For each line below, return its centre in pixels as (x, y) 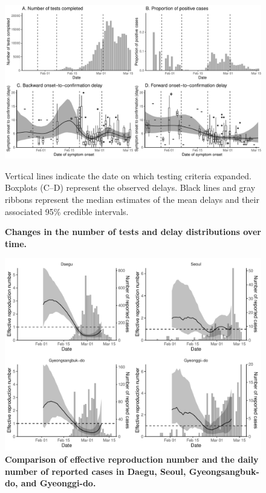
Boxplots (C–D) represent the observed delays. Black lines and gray (130, 187)
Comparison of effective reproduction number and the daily (132, 459)
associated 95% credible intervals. (67, 211)
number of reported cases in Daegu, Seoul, (96, 471)
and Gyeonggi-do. (58, 483)
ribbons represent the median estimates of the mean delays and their (132, 200)
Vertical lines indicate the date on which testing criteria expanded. (128, 175)
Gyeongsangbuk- (224, 471)
